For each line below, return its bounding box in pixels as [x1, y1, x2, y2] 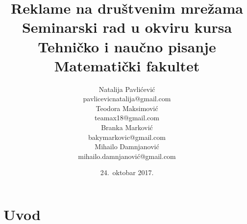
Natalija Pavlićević [99, 84, 155, 94]
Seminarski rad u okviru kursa [22, 17, 232, 37]
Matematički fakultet [54, 55, 200, 75]
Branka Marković [101, 122, 153, 133]
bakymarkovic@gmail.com [88, 132, 166, 142]
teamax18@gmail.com [95, 112, 159, 123]
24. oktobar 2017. [100, 167, 154, 178]
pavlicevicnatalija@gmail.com [83, 93, 171, 104]
